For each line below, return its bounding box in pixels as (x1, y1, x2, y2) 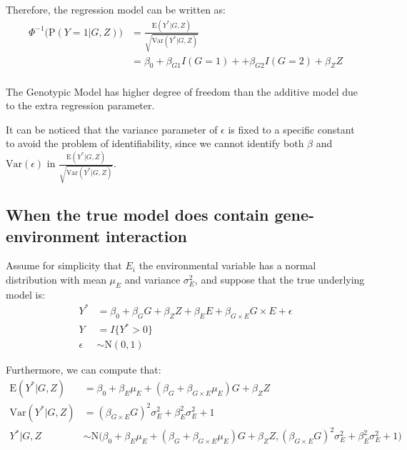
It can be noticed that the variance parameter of (6, 121, 218, 136)
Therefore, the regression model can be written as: (6, 2, 226, 16)
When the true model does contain (6, 204, 269, 226)
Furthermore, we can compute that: (6, 362, 161, 377)
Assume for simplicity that (6, 258, 122, 273)
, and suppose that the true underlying (194, 272, 365, 287)
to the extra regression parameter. (6, 98, 155, 113)
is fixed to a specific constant (228, 121, 355, 136)
